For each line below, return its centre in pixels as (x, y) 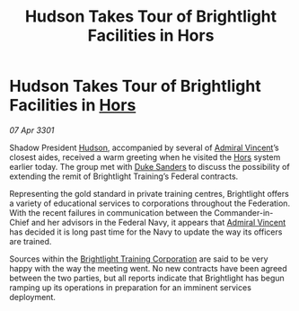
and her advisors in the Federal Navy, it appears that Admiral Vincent (158, 222)
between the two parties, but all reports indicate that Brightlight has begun (147, 278)
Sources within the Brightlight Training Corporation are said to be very (139, 259)
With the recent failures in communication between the (111, 212)
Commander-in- (244, 212)
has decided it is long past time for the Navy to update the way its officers (146, 232)
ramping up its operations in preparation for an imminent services (130, 287)
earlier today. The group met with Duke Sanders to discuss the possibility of (149, 166)
